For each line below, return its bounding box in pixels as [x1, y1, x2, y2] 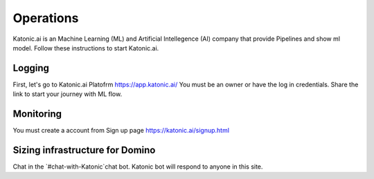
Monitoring [12, 108, 62, 120]
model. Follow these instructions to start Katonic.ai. [12, 44, 159, 52]
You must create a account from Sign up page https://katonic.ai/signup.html [12, 126, 230, 135]
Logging [12, 62, 50, 74]
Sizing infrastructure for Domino [12, 144, 156, 156]
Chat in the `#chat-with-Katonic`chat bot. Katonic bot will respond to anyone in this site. [12, 162, 263, 171]
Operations [12, 10, 79, 26]
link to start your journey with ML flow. [12, 90, 123, 98]
